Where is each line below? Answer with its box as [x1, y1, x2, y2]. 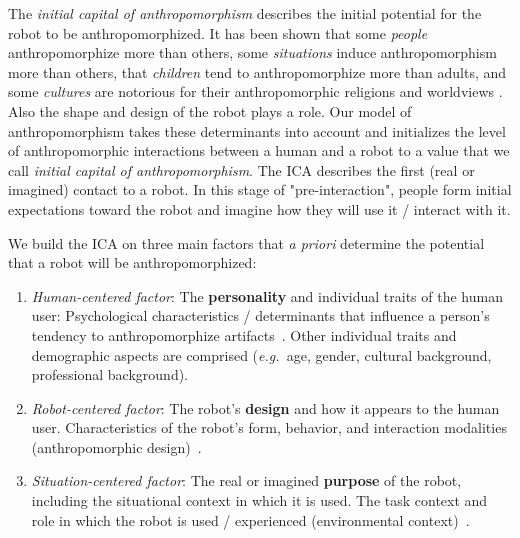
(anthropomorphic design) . [31, 436, 202, 457]
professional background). [31, 364, 189, 385]
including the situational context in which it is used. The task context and [31, 490, 488, 511]
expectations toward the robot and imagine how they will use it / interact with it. [8, 198, 511, 219]
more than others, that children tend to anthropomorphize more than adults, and [8, 61, 507, 82]
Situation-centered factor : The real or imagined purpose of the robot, [31, 470, 462, 491]
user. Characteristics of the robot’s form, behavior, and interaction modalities [31, 417, 507, 438]
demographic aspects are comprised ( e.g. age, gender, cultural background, [31, 344, 492, 365]
